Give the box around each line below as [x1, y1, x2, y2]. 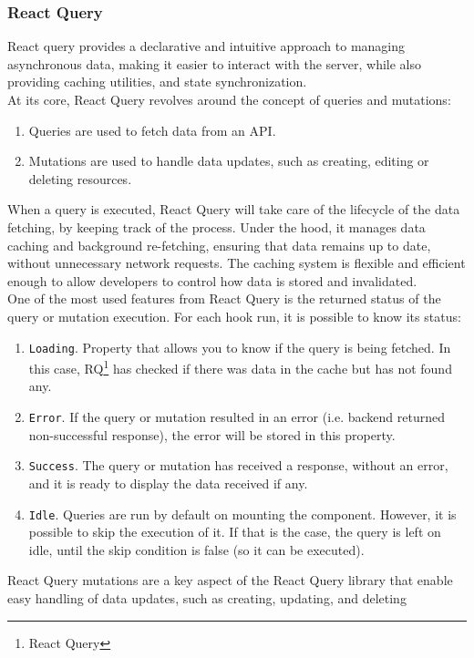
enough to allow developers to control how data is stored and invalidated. [7, 271, 417, 290]
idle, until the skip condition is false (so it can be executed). [28, 540, 365, 559]
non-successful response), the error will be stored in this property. [28, 425, 396, 444]
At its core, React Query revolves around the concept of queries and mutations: [7, 90, 451, 108]
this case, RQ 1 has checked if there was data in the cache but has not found [28, 356, 452, 377]
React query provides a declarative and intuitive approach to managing [7, 36, 406, 56]
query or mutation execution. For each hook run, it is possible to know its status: [7, 306, 461, 325]
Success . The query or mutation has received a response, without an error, [28, 456, 448, 475]
